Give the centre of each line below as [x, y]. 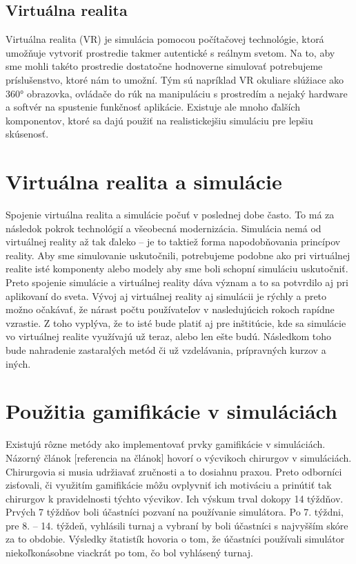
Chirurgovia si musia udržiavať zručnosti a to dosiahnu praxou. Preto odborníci [174, 471]
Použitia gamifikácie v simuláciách [171, 411]
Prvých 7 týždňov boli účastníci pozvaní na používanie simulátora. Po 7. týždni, [175, 512]
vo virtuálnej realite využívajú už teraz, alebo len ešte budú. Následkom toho [169, 336]
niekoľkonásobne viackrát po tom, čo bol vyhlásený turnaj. [129, 553]
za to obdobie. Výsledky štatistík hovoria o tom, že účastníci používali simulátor [175, 539]
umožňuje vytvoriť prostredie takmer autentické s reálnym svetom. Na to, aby [170, 52]
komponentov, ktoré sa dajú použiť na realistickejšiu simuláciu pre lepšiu [159, 120]
